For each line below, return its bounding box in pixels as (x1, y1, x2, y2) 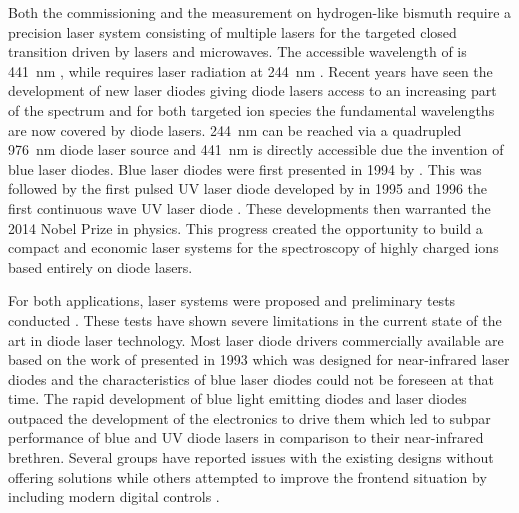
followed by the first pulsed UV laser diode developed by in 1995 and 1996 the (8, 178, 488, 199)
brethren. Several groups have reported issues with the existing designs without (8, 447, 494, 468)
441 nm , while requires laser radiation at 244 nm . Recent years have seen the (8, 60, 493, 81)
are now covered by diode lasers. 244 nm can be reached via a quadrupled (8, 119, 462, 140)
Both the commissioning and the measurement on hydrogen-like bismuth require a (8, 2, 512, 22)
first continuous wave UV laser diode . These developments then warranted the (8, 197, 491, 218)
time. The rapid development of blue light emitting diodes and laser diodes (8, 388, 467, 409)
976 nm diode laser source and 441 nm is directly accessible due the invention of (8, 139, 504, 160)
